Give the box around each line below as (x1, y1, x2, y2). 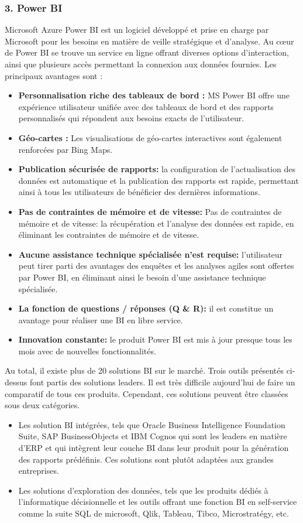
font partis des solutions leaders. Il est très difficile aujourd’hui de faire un (29, 376, 295, 388)
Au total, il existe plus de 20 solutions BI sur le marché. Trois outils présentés (5, 364, 284, 377)
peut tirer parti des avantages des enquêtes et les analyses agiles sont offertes (18, 259, 294, 272)
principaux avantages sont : (5, 69, 103, 81)
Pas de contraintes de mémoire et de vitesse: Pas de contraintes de (18, 205, 282, 217)
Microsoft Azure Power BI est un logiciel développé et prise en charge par (5, 23, 269, 36)
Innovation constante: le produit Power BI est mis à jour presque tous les (18, 333, 292, 346)
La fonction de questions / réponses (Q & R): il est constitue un (18, 302, 274, 315)
